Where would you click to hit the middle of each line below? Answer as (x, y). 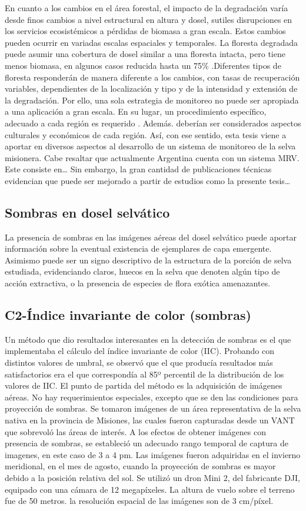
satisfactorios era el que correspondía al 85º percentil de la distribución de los (144, 374)
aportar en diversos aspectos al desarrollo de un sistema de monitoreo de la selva (150, 146)
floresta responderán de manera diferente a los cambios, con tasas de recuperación (152, 77)
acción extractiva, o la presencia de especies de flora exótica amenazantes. (138, 283)
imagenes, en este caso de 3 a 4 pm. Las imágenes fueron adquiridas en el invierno (153, 454)
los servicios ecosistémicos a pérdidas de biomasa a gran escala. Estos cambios (145, 31)
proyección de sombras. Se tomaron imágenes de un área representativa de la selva (153, 408)
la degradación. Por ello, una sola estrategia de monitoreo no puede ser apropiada (152, 100)
